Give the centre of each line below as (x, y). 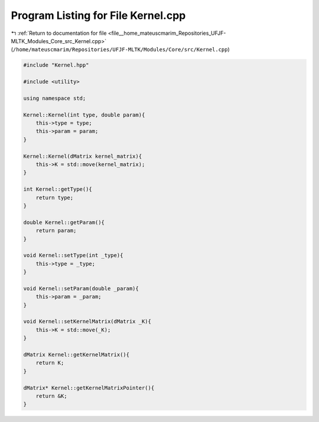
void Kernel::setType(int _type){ (73, 255)
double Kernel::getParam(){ (64, 222)
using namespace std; (55, 98)
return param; (56, 231)
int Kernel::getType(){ (58, 189)
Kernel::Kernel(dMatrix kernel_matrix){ (82, 156)
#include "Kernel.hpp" (56, 65)
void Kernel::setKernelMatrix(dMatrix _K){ (87, 322)
